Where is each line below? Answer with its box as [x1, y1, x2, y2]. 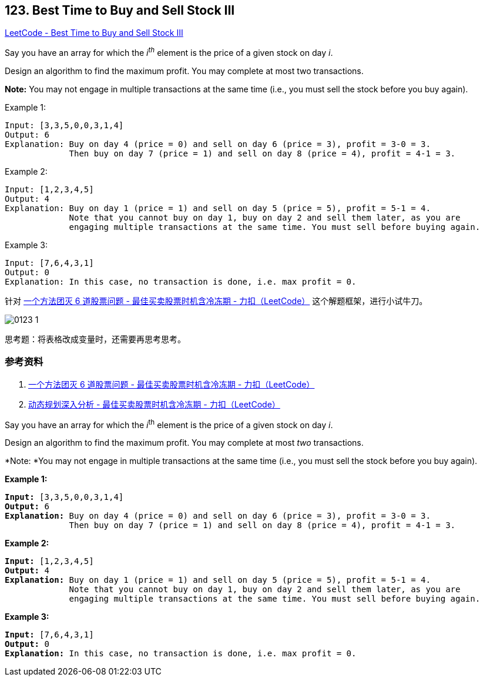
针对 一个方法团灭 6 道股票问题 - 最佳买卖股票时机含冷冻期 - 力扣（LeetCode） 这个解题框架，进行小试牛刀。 [5, 296, 428, 306]
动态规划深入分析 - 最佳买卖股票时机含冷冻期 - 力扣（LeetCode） [28, 399, 280, 409]
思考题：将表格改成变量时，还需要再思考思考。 [5, 334, 186, 345]
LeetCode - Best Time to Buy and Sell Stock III [5, 28, 183, 38]
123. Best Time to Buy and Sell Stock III [5, 3, 235, 18]
